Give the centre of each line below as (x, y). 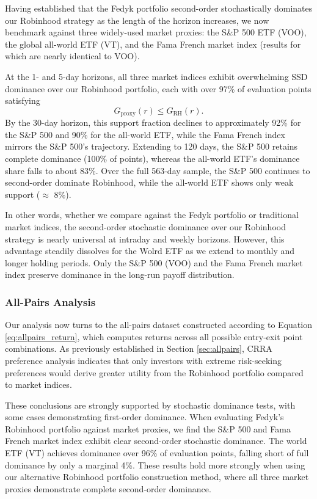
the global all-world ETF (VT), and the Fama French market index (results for (153, 44)
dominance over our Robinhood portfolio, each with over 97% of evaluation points (158, 88)
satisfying (23, 100)
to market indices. (38, 384)
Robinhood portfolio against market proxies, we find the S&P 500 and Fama (148, 428)
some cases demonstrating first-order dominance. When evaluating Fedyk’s (144, 417)
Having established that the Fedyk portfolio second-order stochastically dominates (159, 8)
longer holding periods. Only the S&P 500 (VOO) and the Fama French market (154, 262)
